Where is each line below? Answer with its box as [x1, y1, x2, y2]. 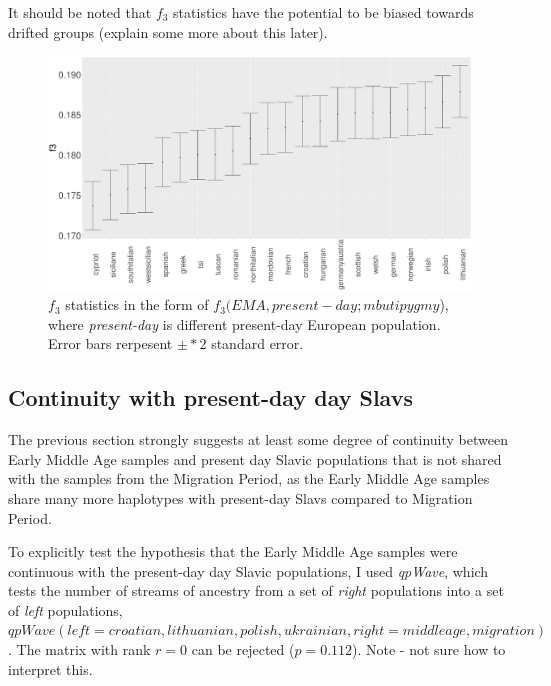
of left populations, [8, 599, 123, 620]
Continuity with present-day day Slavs [8, 382, 413, 413]
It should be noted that [8, 2, 152, 22]
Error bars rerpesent [48, 333, 173, 354]
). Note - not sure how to [352, 639, 506, 660]
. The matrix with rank [8, 639, 151, 660]
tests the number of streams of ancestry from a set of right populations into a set [8, 580, 504, 601]
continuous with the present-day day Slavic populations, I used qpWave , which [8, 560, 489, 581]
